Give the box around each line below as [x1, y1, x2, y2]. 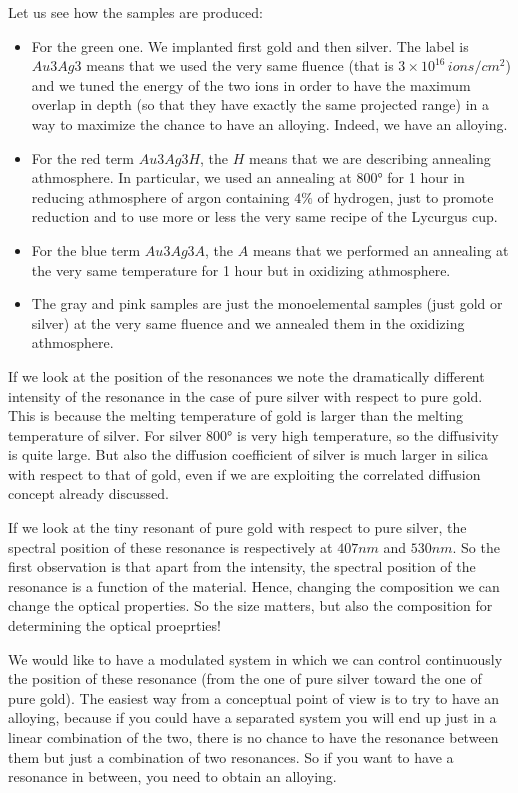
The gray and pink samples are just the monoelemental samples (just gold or [31, 293, 503, 314]
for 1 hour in [387, 167, 465, 188]
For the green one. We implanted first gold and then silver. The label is [31, 35, 469, 56]
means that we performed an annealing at [252, 239, 509, 260]
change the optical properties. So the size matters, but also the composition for [8, 595, 493, 616]
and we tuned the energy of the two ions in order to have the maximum [31, 74, 471, 95]
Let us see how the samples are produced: [8, 2, 263, 22]
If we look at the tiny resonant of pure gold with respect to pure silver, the [8, 517, 467, 538]
